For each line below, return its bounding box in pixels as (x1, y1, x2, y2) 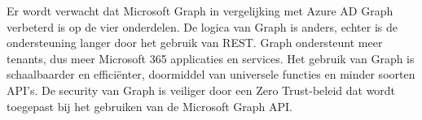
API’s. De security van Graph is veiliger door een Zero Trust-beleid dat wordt (7, 81, 396, 98)
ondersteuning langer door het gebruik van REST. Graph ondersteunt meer (7, 34, 383, 51)
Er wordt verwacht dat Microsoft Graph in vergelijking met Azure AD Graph (7, 2, 393, 19)
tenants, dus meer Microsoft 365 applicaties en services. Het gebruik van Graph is (7, 49, 415, 66)
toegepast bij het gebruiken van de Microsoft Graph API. (7, 97, 292, 114)
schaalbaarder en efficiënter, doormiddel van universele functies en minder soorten (7, 66, 415, 83)
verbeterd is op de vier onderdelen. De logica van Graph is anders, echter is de (7, 18, 398, 35)
